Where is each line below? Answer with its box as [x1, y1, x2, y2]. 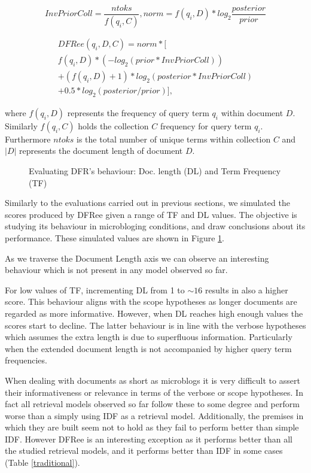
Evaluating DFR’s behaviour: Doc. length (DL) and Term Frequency [29, 165, 281, 177]
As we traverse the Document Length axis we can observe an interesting [5, 251, 269, 264]
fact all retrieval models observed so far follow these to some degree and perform [5, 398, 300, 410]
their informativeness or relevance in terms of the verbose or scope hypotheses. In [5, 386, 303, 398]
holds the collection [78, 119, 149, 132]
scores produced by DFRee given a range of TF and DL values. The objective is [5, 208, 297, 220]
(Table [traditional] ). [5, 456, 80, 469]
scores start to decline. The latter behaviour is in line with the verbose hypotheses [5, 319, 306, 331]
